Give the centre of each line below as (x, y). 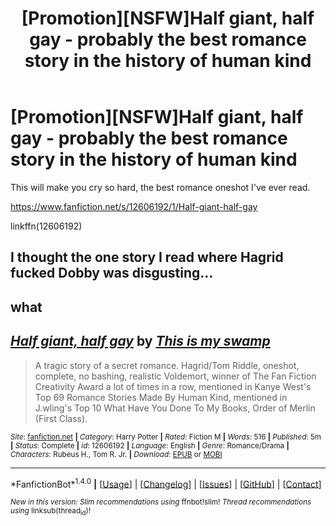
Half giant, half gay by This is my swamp (140, 341)
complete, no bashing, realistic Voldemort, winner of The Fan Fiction (175, 376)
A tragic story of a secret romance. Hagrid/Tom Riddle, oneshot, (167, 365)
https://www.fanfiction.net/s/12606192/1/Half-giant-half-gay (134, 206)
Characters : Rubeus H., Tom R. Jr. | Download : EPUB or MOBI (116, 454)
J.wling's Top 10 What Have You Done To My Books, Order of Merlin (175, 408)
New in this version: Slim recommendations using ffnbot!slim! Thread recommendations (161, 502)
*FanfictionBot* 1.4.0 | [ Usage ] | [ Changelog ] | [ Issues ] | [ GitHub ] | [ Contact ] (166, 483)
